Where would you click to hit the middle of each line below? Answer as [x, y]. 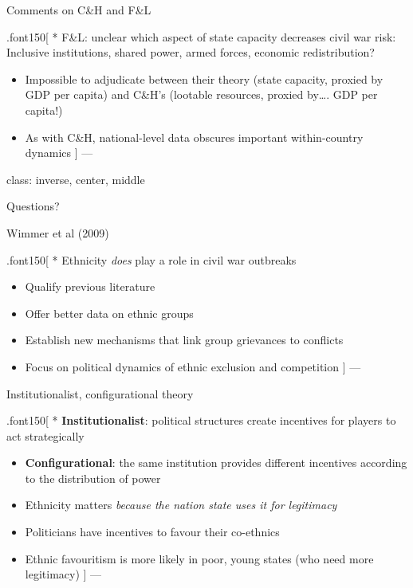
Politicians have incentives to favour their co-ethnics [152, 532]
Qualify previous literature [90, 286]
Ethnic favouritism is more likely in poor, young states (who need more [199, 558]
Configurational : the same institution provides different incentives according [216, 463]
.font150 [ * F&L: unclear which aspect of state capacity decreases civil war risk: [201, 36]
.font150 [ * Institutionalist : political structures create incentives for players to [201, 420]
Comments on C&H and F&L [79, 10]
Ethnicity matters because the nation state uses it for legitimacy [181, 505]
